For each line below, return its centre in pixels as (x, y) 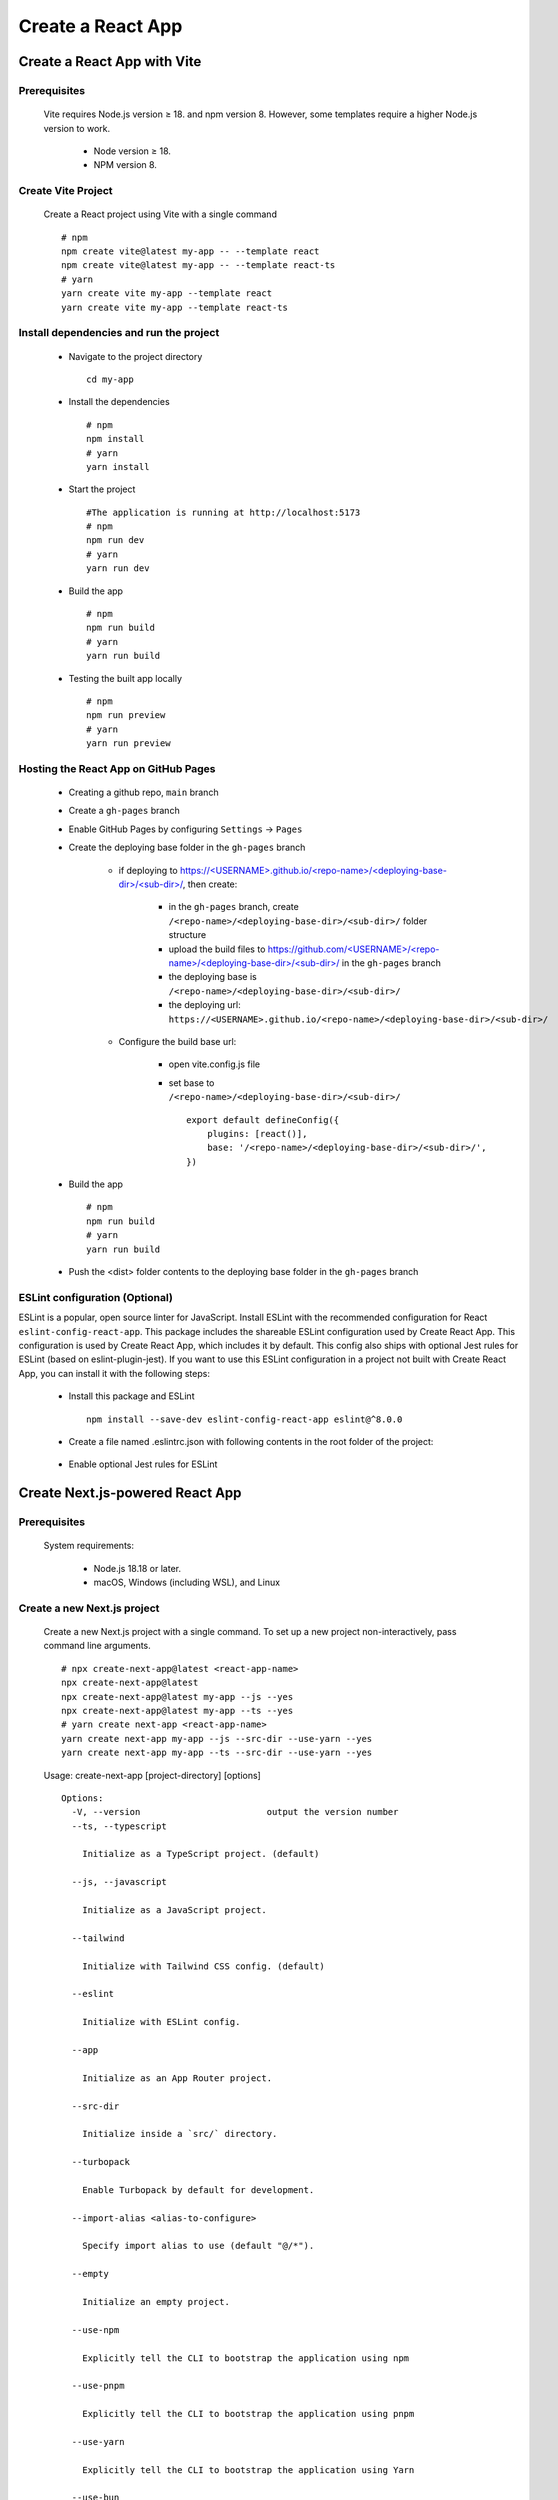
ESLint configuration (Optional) (96, 1297)
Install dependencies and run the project (119, 333)
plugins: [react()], (257, 1133)
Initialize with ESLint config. (161, 2022)
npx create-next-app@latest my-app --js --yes (177, 1696)
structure (187, 935)
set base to (191, 1082)
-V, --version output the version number (235, 1812)
